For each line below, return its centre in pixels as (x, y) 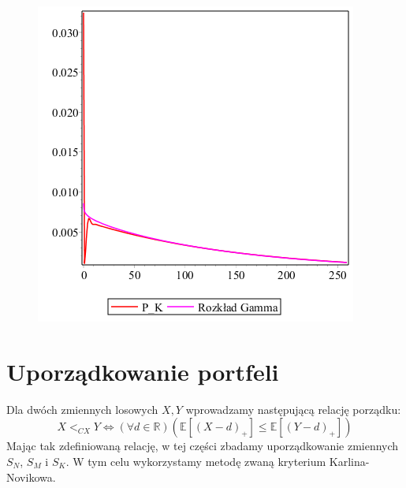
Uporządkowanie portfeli (143, 371)
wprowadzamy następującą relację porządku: (293, 409)
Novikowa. (31, 477)
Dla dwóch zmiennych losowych (82, 409)
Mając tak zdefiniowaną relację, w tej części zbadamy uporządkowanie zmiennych (203, 446)
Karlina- (349, 461)
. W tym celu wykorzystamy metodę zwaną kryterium (196, 461)
